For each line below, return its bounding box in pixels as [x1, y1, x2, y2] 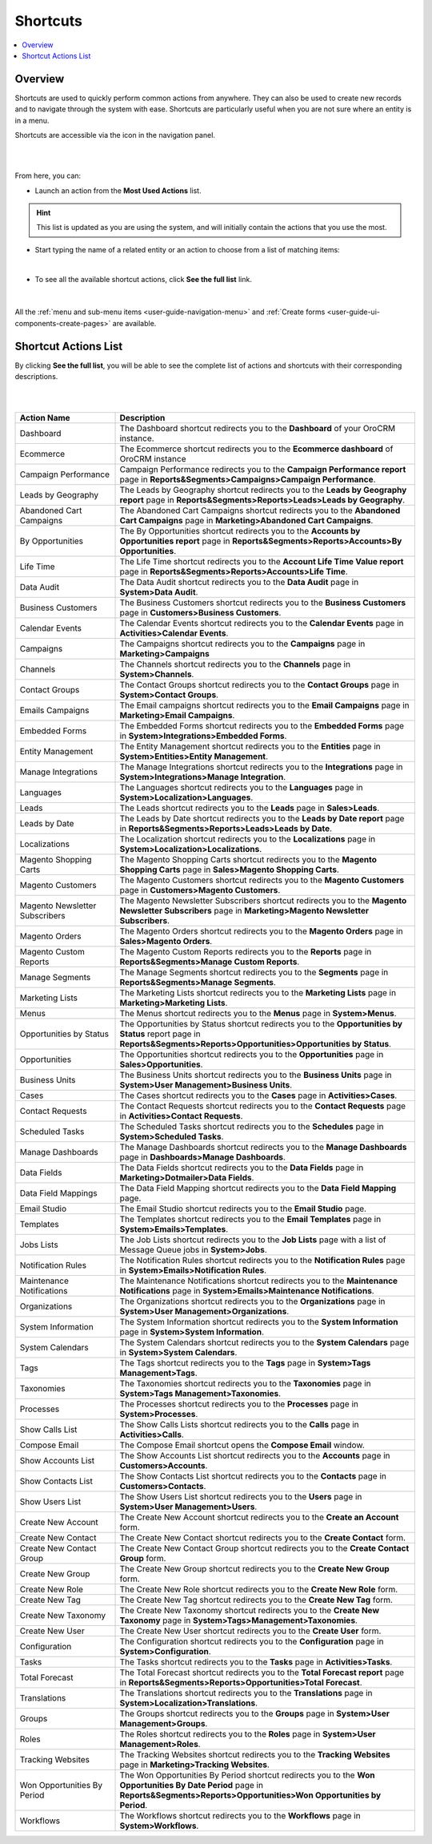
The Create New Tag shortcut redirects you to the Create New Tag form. [119, 1595, 394, 1606]
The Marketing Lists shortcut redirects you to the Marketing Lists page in [119, 987, 396, 999]
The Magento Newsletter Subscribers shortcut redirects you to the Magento [119, 895, 407, 906]
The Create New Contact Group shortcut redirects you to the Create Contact [119, 1543, 410, 1554]
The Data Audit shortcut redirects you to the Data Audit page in [119, 577, 359, 588]
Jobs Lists [19, 1239, 59, 1250]
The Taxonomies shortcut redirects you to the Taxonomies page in [119, 1378, 371, 1390]
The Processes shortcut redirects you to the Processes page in [119, 1398, 359, 1410]
